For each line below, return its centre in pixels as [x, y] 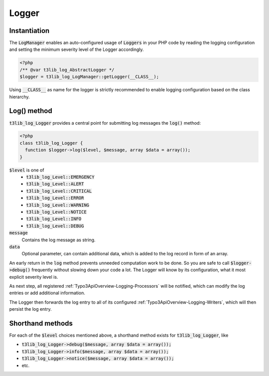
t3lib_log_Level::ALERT [55, 184]
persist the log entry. [30, 309]
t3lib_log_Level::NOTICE [56, 212]
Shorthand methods [41, 323]
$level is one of [27, 170]
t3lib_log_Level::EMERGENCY [60, 177]
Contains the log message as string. [59, 240]
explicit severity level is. [34, 277]
